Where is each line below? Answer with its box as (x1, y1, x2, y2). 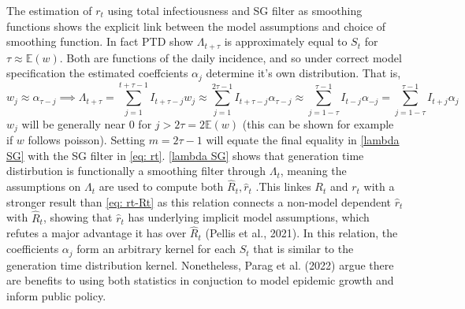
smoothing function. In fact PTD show (6, 33, 194, 50)
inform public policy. (6, 287, 106, 303)
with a (363, 178, 395, 195)
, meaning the (280, 162, 347, 179)
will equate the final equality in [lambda (206, 132, 400, 148)
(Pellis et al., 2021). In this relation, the (205, 225, 398, 241)
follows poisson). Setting (28, 132, 145, 148)
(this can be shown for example (242, 115, 394, 132)
